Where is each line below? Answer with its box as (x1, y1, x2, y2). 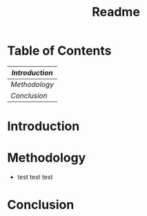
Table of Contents (7, 43, 112, 59)
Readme (92, 4, 140, 20)
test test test (17, 173, 53, 181)
